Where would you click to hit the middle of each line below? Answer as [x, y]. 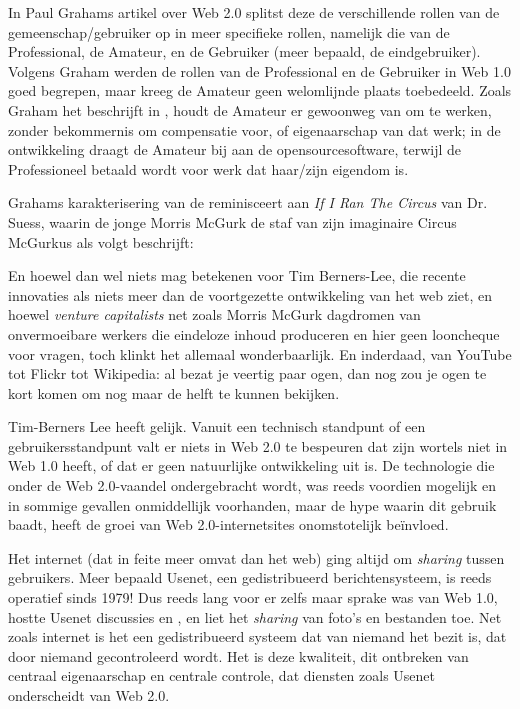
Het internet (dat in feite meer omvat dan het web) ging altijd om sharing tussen [256, 557]
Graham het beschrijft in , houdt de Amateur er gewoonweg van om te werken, [250, 109]
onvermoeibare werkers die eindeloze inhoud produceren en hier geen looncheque [254, 333]
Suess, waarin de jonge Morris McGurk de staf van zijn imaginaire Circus [232, 221]
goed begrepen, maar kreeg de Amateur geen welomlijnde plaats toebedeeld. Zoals [260, 90]
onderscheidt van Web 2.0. [89, 695]
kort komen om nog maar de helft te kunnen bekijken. [174, 392]
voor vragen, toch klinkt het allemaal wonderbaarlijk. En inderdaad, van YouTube [260, 353]
